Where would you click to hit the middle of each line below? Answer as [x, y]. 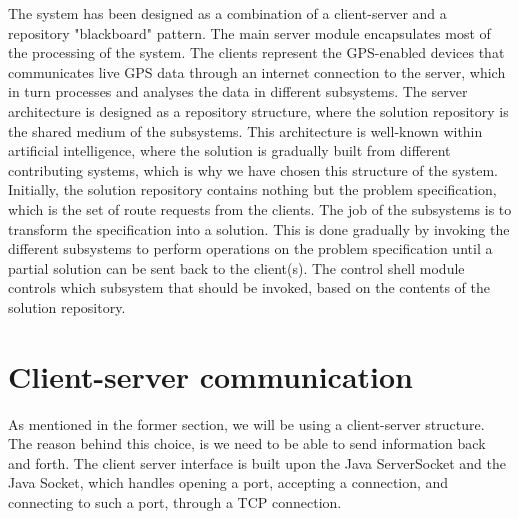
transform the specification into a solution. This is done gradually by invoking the [259, 228]
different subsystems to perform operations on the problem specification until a [250, 248]
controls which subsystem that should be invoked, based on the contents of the [249, 287]
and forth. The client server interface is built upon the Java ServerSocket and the [257, 462]
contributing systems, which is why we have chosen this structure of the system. [253, 169]
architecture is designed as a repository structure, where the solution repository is [258, 110]
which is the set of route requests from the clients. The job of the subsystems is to [260, 208]
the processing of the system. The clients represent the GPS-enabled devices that [256, 52]
